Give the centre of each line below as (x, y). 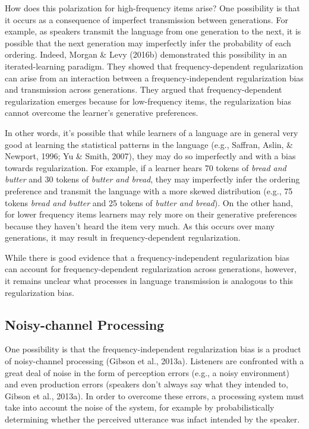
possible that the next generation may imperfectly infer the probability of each (148, 42)
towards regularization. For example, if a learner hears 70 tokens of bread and (146, 167)
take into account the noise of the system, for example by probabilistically (140, 407)
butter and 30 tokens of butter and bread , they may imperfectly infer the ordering (152, 179)
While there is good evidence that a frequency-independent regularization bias (147, 257)
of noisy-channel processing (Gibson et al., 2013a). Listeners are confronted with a (154, 361)
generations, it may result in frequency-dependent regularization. (123, 237)
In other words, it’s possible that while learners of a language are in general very (152, 132)
